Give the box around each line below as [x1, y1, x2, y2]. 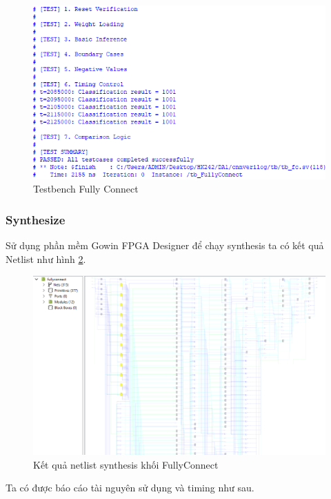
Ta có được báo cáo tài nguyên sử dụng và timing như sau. [6, 480, 254, 495]
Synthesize [6, 211, 66, 228]
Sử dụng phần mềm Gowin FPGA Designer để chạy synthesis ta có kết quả [6, 237, 324, 252]
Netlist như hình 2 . [6, 251, 86, 266]
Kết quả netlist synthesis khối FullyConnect [33, 457, 219, 471]
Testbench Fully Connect [33, 182, 139, 196]
